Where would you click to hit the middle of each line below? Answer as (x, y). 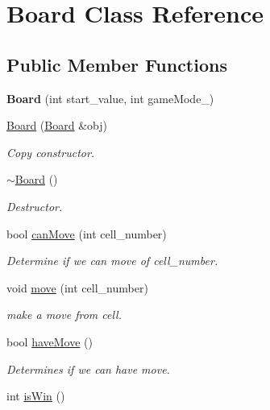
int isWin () (36, 396)
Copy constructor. (51, 152)
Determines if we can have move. (88, 369)
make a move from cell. (64, 315)
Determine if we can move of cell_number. (112, 261)
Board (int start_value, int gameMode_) (110, 98)
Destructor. (35, 206)
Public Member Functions (117, 64)
